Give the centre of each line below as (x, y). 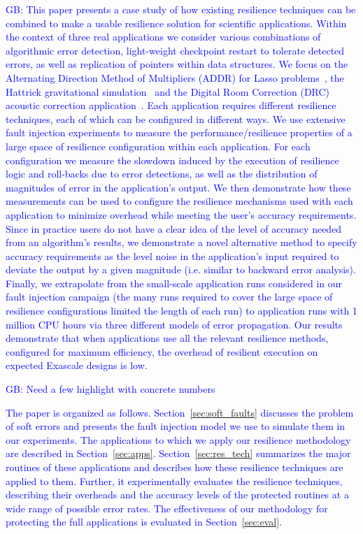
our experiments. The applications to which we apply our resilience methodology (178, 439)
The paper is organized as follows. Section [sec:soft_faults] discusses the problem (180, 412)
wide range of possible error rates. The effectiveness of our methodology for (167, 508)
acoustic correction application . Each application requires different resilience (171, 105)
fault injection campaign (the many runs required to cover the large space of (169, 297)
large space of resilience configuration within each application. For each (158, 146)
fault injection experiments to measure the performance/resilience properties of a (179, 132)
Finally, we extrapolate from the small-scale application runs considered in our (174, 283)
